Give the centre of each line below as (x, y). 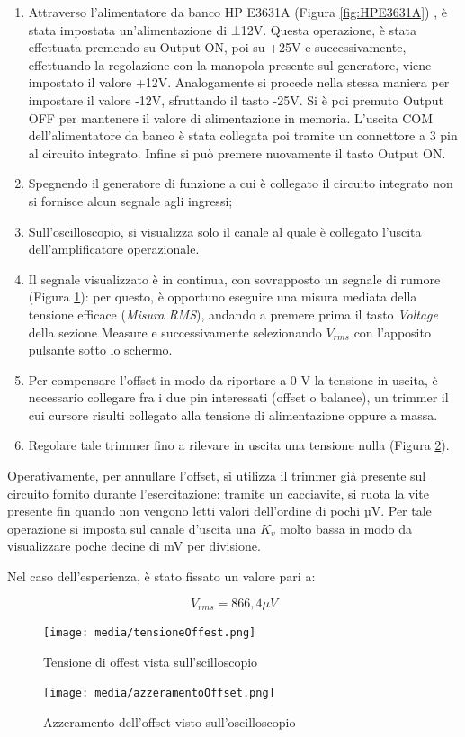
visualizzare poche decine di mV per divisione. (134, 546)
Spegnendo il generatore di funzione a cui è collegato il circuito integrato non (241, 183)
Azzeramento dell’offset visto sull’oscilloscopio (170, 721)
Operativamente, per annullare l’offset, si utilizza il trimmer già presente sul (217, 476)
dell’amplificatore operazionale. (114, 249)
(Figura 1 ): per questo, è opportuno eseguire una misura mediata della (223, 297)
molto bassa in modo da (346, 528)
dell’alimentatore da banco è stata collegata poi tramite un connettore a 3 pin (243, 135)
